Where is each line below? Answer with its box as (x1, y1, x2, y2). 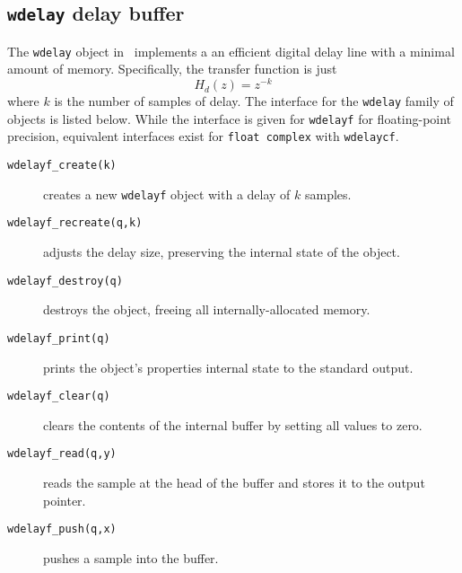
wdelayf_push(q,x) (7, 523, 117, 536)
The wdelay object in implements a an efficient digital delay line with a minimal (7, 41, 455, 60)
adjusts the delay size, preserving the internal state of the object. (43, 242, 400, 261)
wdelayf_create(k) (7, 159, 117, 172)
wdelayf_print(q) (7, 331, 110, 345)
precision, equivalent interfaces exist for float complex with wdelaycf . (7, 127, 399, 145)
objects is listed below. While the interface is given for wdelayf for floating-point (7, 109, 452, 128)
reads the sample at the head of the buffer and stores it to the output (43, 473, 425, 492)
